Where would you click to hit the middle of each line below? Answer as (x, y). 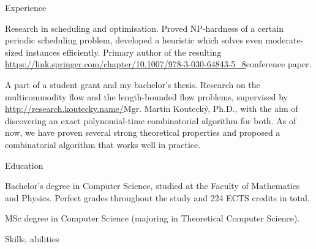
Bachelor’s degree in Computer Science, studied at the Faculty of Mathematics (152, 186)
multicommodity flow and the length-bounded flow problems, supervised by (146, 96)
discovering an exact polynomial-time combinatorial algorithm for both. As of (151, 120)
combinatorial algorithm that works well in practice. (103, 144)
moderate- (284, 40)
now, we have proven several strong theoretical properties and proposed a (143, 132)
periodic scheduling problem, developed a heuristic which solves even (134, 40)
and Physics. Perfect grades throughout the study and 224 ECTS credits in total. (157, 197)
